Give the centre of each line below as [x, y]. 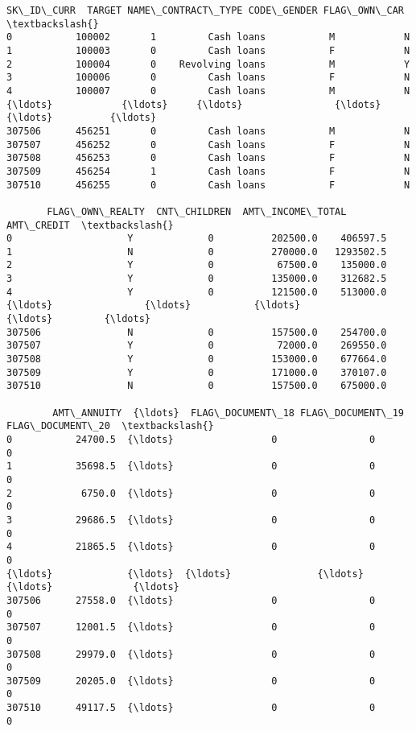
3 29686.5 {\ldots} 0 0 [191, 520]
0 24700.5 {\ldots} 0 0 [191, 440]
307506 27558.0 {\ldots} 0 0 [191, 600]
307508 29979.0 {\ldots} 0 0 [191, 654]
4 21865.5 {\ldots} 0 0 [191, 547]
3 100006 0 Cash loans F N [208, 78]
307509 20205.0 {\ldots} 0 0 [191, 681]
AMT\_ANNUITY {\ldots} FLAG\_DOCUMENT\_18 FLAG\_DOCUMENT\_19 [228, 413]
